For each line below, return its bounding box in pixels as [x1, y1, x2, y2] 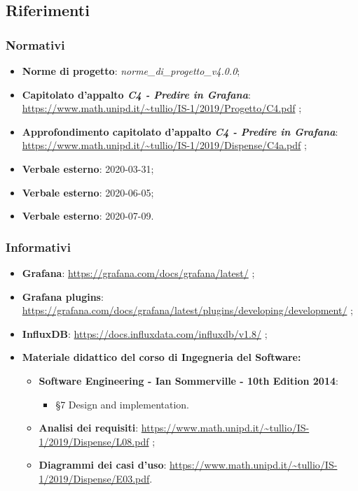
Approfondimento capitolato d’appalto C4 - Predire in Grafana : [22, 124, 338, 138]
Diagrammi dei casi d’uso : [39, 457, 167, 472]
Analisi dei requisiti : [39, 420, 139, 435]
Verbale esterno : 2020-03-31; [22, 161, 154, 176]
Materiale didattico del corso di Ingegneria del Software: [22, 350, 301, 364]
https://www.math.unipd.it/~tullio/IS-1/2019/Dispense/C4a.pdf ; [22, 138, 307, 152]
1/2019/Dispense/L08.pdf [39, 434, 149, 448]
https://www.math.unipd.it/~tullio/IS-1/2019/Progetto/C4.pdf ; [22, 101, 302, 115]
